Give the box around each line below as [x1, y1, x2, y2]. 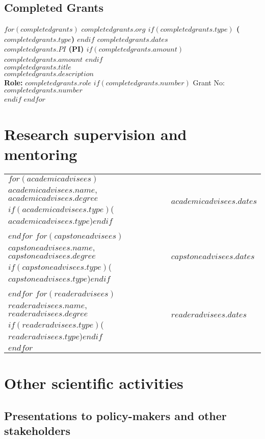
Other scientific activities [4, 373, 183, 394]
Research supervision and [4, 123, 187, 144]
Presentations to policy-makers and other [4, 407, 227, 423]
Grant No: [193, 77, 225, 87]
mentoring [4, 144, 77, 165]
